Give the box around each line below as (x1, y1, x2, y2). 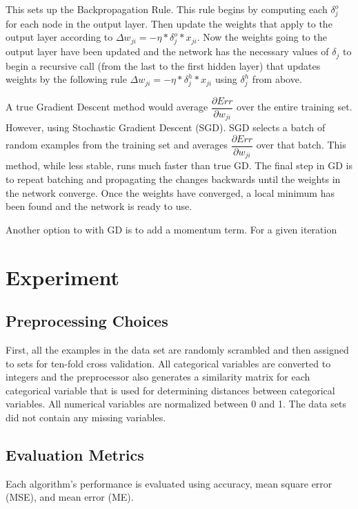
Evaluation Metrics (6, 443, 144, 465)
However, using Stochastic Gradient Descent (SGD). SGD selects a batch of (6, 120, 326, 135)
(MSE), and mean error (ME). (6, 490, 134, 504)
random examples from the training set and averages (6, 137, 228, 152)
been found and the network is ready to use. (6, 199, 192, 213)
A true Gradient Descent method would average (6, 99, 208, 114)
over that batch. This (256, 137, 346, 152)
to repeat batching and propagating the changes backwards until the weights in (6, 172, 341, 186)
